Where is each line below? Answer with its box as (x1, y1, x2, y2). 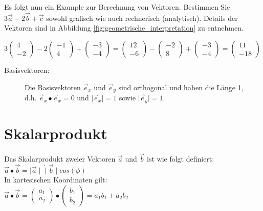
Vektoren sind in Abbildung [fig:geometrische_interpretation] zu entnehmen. (4, 22, 244, 33)
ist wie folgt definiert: (147, 153, 214, 164)
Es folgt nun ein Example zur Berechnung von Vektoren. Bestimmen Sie (4, 2, 230, 12)
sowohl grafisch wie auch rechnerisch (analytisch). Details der (46, 12, 238, 23)
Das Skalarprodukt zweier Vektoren (4, 153, 116, 164)
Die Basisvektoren (25, 82, 81, 92)
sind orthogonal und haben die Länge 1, (118, 82, 244, 92)
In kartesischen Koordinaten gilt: (4, 174, 107, 185)
